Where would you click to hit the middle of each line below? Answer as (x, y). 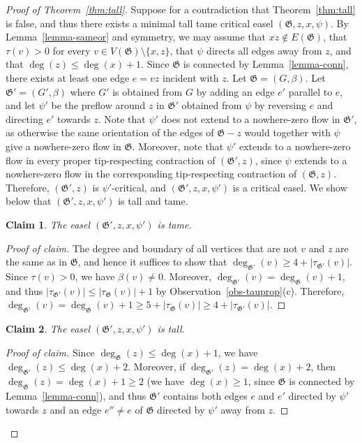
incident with (191, 77)
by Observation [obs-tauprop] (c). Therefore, (250, 290)
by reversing (280, 105)
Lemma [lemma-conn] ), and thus (76, 396)
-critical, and (139, 187)
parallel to (310, 91)
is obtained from (148, 91)
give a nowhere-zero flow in (63, 146)
